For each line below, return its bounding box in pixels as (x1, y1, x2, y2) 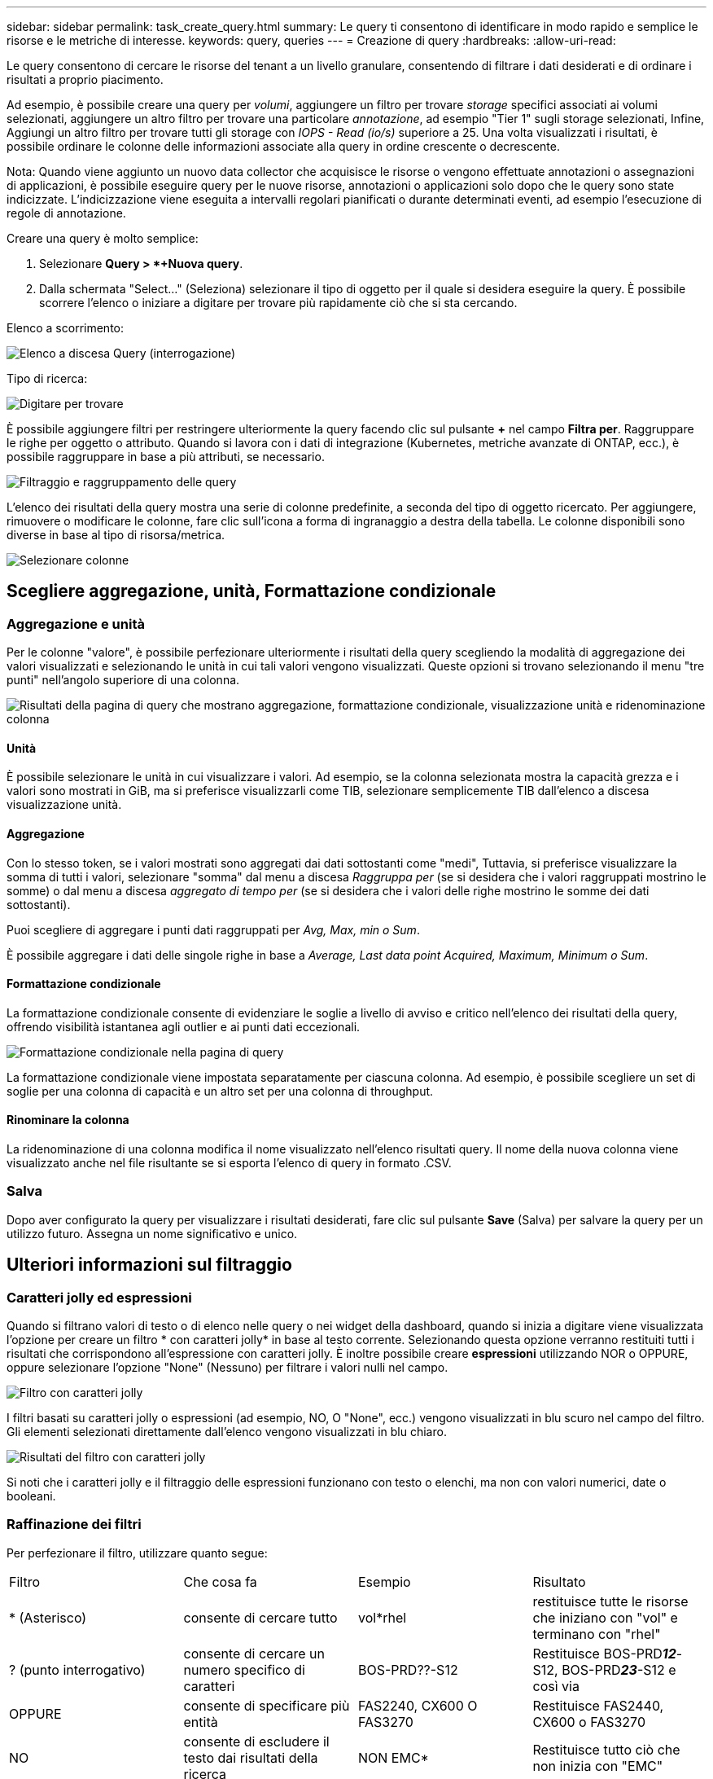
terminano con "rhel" (532, 1625, 661, 1642)
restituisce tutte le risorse (532, 1592, 689, 1610)
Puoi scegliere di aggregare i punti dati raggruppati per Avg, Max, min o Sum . (7, 922, 420, 937)
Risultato (532, 1573, 586, 1590)
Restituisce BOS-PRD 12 (532, 1645, 676, 1662)
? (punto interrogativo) (9, 1661, 146, 1678)
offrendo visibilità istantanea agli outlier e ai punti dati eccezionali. (7, 1019, 361, 1034)
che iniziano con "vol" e (532, 1609, 678, 1626)
